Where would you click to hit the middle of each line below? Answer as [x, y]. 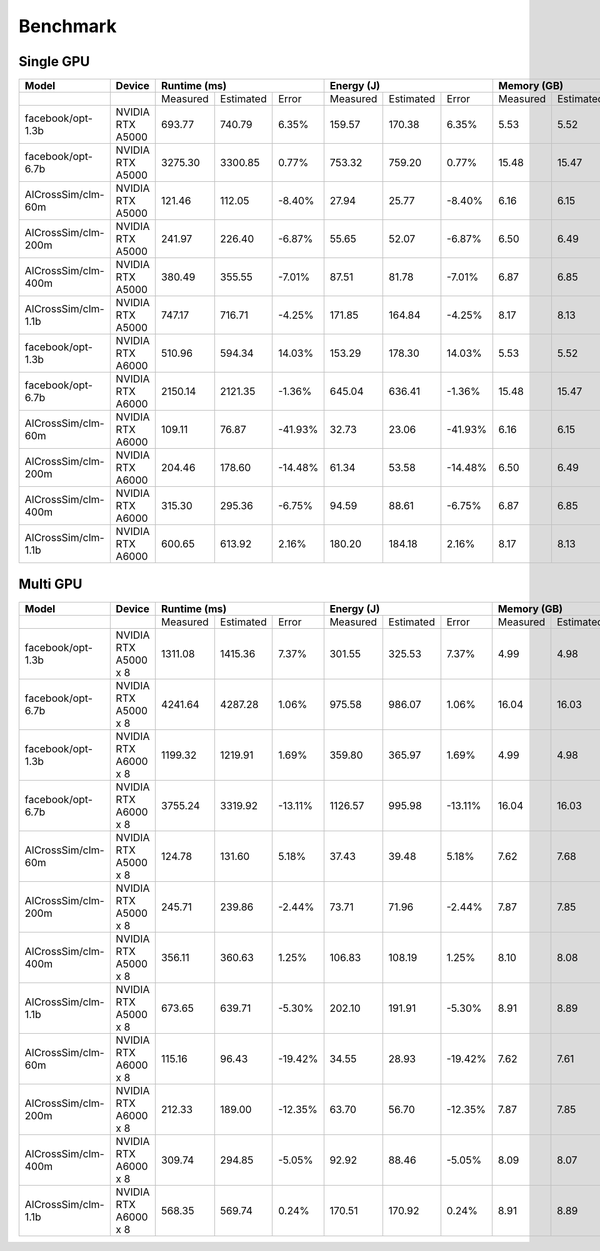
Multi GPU [50, 584]
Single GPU [54, 61]
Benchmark [67, 26]
